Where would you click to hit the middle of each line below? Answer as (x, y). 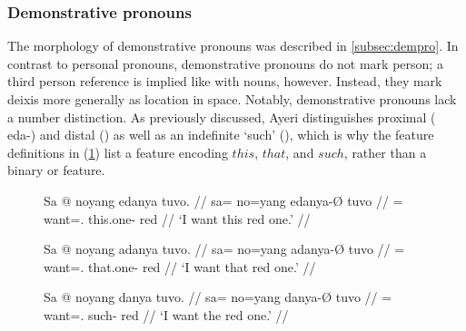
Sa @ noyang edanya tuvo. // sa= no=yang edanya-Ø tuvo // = (223, 200)
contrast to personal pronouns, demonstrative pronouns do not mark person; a (225, 63)
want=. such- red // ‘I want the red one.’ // (166, 314)
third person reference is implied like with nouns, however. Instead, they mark (225, 81)
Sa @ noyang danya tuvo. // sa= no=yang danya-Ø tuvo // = (218, 297)
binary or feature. (56, 170)
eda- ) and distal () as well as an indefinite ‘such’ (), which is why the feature (221, 135)
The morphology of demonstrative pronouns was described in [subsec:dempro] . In (233, 46)
